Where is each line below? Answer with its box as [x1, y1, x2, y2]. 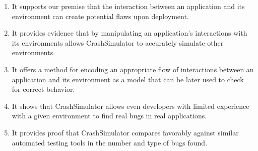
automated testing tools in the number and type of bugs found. [12, 137, 208, 147]
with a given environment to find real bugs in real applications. [12, 110, 207, 121]
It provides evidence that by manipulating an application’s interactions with [12, 28, 247, 38]
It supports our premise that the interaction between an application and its [12, 1, 245, 11]
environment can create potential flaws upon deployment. [12, 11, 189, 21]
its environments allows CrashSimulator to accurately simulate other [12, 37, 224, 48]
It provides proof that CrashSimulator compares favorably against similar [12, 127, 239, 137]
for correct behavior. [12, 84, 75, 94]
